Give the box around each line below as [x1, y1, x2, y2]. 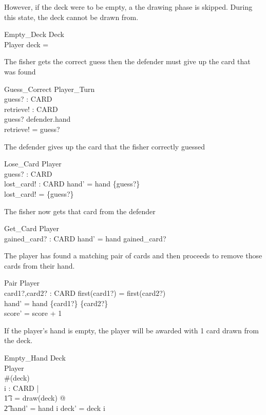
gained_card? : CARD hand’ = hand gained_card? [4, 233, 166, 243]
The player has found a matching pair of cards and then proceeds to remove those [4, 250, 262, 261]
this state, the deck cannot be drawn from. [4, 11, 139, 22]
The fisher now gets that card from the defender [4, 205, 156, 216]
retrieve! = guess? [4, 123, 60, 134]
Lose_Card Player [4, 158, 62, 169]
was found [4, 66, 36, 77]
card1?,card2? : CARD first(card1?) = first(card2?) [4, 288, 166, 298]
